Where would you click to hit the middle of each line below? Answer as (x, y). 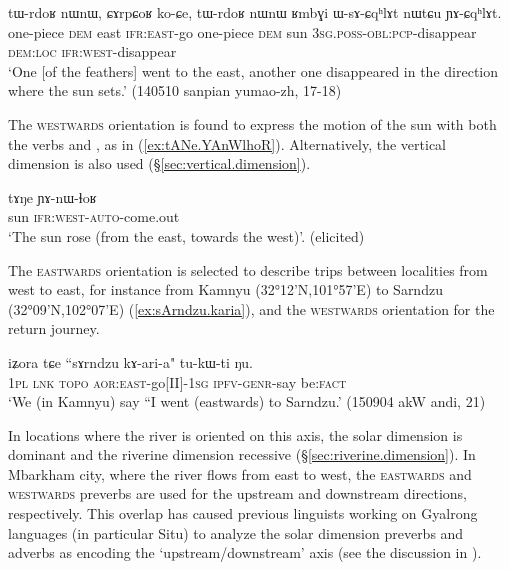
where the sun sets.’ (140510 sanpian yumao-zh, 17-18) (175, 90)
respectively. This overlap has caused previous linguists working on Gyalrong (243, 513)
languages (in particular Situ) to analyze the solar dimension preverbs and (236, 532)
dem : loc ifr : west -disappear (92, 51)
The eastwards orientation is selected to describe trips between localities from (248, 269)
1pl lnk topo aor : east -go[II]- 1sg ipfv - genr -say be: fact (177, 381)
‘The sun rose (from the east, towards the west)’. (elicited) (186, 235)
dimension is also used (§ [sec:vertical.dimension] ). (159, 163)
